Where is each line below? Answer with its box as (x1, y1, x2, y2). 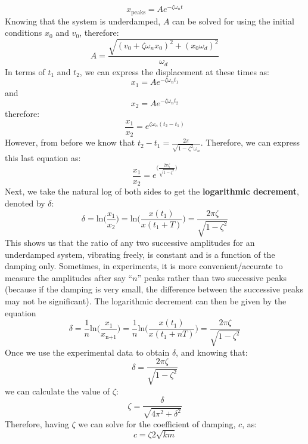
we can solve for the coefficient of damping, (78, 417, 236, 430)
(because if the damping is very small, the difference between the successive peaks (5, 283, 304, 295)
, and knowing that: (176, 346, 248, 358)
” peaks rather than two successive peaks (137, 271, 287, 283)
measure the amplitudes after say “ (5, 271, 133, 283)
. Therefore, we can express (200, 136, 300, 149)
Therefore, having (5, 417, 69, 430)
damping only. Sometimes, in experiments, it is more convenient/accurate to (5, 260, 283, 272)
